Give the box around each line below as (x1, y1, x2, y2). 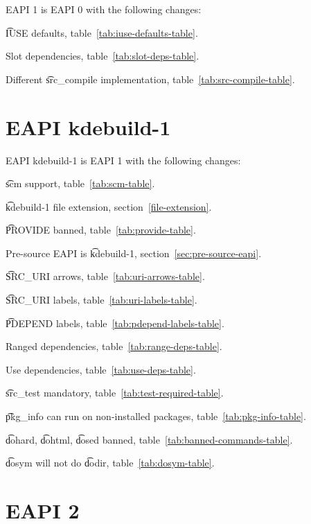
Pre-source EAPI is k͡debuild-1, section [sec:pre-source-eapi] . (6, 245, 262, 260)
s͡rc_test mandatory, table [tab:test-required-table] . (6, 385, 224, 400)
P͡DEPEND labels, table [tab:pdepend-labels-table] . (6, 315, 224, 330)
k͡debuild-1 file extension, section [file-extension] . (6, 199, 212, 213)
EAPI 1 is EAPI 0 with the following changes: (6, 2, 202, 16)
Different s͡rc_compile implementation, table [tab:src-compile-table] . (6, 71, 295, 86)
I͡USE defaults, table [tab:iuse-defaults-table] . (6, 25, 198, 40)
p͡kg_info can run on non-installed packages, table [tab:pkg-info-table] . (6, 409, 306, 423)
